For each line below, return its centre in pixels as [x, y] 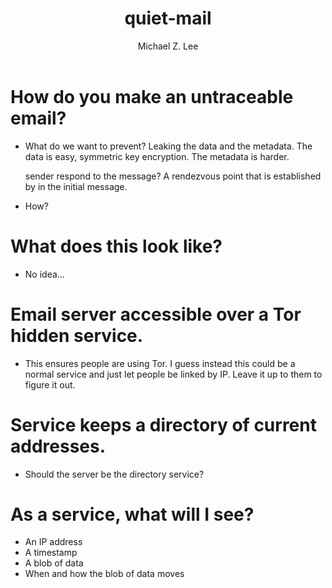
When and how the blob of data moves [104, 574]
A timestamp [51, 553]
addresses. [58, 446]
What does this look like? [116, 246]
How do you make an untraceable [152, 96]
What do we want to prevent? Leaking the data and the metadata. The [168, 146]
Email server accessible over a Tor [156, 314]
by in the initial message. [76, 186]
